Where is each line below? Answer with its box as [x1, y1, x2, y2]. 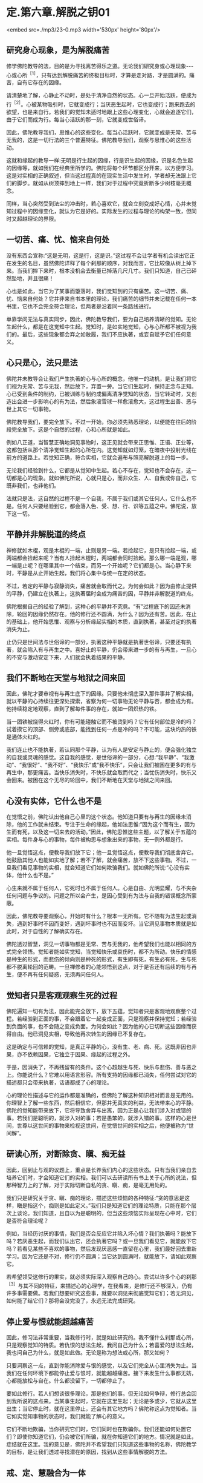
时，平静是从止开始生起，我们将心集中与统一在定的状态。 [6, 569, 149, 577]
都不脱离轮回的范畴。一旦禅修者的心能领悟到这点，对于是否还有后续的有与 [6, 963, 192, 971]
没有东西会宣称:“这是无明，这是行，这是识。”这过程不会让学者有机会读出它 [6, 252, 190, 259]
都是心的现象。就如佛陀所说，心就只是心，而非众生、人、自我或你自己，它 [11, 474, 197, 481]
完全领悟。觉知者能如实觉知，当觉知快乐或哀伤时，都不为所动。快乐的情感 [11, 948, 197, 956]
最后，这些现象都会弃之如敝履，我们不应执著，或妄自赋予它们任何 [22, 330, 186, 338]
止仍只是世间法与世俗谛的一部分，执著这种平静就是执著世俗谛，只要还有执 [6, 638, 192, 646]
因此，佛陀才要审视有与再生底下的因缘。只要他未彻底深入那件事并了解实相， [6, 690, 197, 697]
